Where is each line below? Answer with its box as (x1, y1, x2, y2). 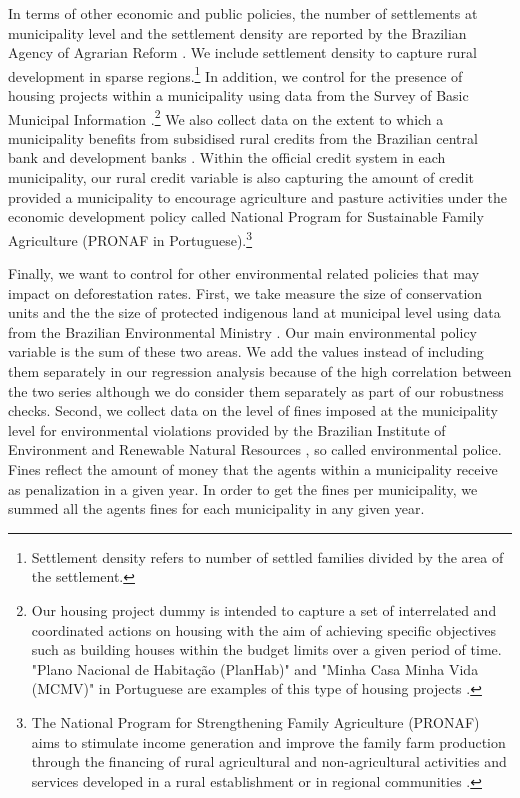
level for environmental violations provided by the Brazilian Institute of (8, 419, 446, 440)
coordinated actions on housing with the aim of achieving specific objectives (31, 619, 497, 640)
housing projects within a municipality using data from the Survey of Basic (8, 85, 469, 106)
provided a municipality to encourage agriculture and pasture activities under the (8, 186, 507, 207)
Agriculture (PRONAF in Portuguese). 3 (8, 226, 253, 250)
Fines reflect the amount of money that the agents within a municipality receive (8, 459, 498, 480)
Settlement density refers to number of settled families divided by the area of (31, 546, 504, 567)
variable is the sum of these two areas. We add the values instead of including (8, 341, 484, 362)
